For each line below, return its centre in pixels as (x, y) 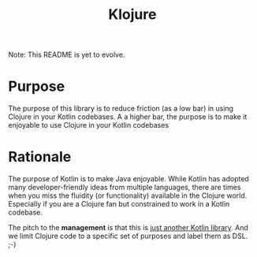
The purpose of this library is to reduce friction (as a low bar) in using (121, 109)
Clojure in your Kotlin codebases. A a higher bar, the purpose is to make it (128, 117)
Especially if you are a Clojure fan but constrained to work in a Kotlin (119, 204)
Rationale (40, 157)
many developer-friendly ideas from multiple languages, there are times (125, 188)
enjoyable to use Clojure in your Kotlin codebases (89, 125)
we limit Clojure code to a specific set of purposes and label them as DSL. (128, 236)
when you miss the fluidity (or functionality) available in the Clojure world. (128, 196)
